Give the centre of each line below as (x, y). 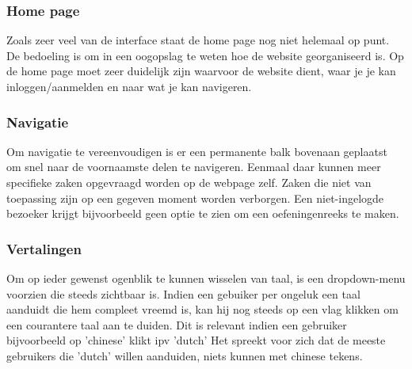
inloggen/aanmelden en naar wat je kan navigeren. (129, 86)
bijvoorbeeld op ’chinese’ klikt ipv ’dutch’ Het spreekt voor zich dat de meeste (196, 340)
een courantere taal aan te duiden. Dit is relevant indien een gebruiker (177, 324)
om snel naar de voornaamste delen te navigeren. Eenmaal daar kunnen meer (194, 167)
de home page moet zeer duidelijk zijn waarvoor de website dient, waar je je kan (201, 71)
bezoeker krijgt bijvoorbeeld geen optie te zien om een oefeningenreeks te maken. (203, 213)
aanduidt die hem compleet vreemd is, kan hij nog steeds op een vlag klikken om (202, 309)
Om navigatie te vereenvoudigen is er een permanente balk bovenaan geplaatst (197, 151)
